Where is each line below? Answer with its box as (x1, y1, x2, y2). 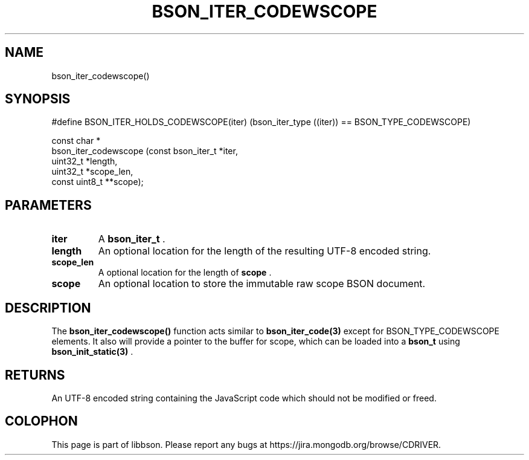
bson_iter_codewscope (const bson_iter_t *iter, (51, 146, 238, 157)
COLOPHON (5, 413, 78, 429)
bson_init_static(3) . (51, 346, 133, 357)
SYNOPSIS (5, 91, 71, 107)
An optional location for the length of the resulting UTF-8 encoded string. (98, 245, 431, 258)
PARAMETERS (5, 197, 92, 213)
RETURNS (5, 367, 65, 383)
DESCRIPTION (5, 300, 91, 316)
